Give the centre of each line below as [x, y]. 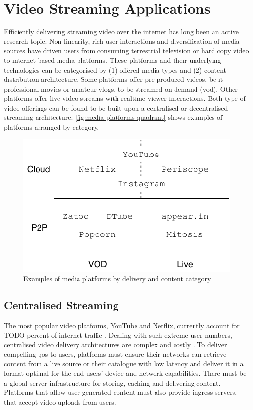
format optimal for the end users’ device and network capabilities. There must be [125, 373]
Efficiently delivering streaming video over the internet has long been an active [121, 31]
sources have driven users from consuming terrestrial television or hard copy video [126, 50]
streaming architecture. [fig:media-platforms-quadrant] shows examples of [113, 117]
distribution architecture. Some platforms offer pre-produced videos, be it [114, 79]
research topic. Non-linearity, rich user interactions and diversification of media [122, 41]
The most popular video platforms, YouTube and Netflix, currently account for [122, 325]
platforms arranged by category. [52, 127]
